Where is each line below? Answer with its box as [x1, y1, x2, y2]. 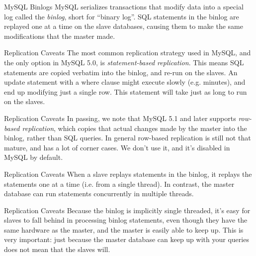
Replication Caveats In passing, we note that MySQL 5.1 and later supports [4, 113, 236, 123]
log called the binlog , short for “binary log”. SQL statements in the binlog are [4, 11, 239, 21]
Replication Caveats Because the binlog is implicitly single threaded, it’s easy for [4, 205, 251, 215]
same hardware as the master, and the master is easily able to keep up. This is [4, 224, 244, 235]
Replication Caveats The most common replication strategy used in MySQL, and [4, 47, 251, 58]
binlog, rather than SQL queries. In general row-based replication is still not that [4, 132, 251, 143]
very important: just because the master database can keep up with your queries [4, 234, 249, 245]
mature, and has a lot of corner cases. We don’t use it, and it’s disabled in [4, 142, 230, 152]
